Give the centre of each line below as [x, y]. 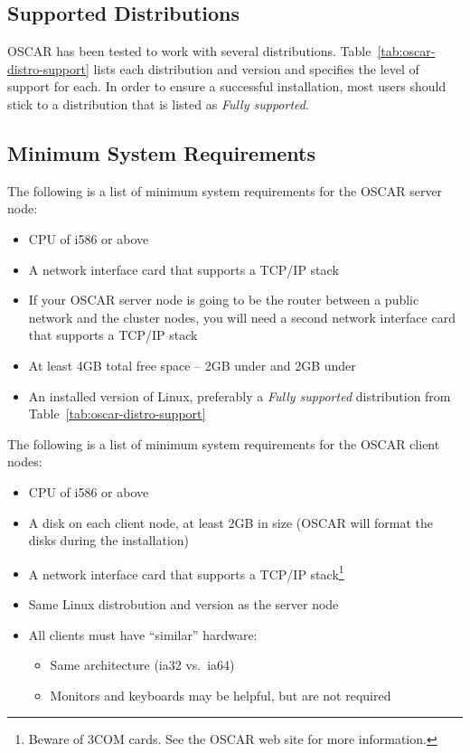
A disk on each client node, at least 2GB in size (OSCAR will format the [230, 522]
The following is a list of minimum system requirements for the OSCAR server [225, 190]
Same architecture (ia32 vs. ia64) [142, 665]
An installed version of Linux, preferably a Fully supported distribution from [240, 395]
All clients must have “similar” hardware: [143, 634]
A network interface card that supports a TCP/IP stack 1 [186, 572]
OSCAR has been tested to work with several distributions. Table [189, 51]
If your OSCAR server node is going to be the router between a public [224, 300]
